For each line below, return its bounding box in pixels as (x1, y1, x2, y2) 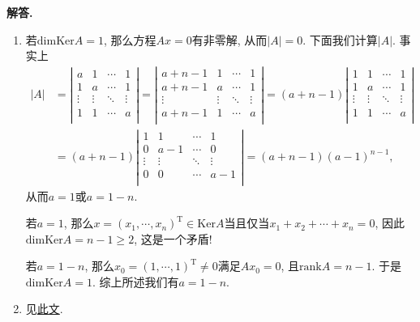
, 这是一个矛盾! (134, 230, 212, 247)
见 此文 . (25, 300, 63, 317)
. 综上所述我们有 (92, 273, 179, 290)
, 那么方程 (103, 31, 156, 48)
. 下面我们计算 (302, 31, 378, 48)
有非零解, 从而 (191, 31, 268, 48)
